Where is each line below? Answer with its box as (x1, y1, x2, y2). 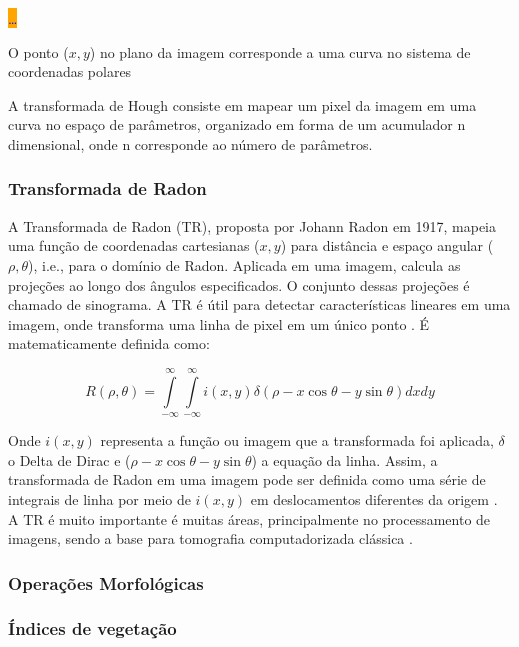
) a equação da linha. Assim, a (251, 449, 438, 470)
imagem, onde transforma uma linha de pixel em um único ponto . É (8, 313, 430, 334)
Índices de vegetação (8, 616, 177, 641)
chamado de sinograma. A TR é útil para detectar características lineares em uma (8, 294, 511, 315)
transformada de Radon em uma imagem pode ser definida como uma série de (8, 469, 486, 490)
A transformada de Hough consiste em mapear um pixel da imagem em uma (8, 94, 477, 115)
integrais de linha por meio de (8, 488, 191, 509)
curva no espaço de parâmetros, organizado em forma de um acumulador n (8, 114, 466, 135)
